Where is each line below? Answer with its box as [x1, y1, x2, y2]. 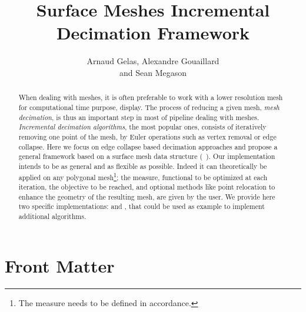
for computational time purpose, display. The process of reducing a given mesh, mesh [18, 102, 280, 112]
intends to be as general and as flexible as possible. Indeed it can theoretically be [18, 161, 267, 171]
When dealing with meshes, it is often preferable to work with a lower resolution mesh [18, 92, 283, 102]
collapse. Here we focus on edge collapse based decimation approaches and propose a [18, 141, 278, 151]
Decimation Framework [56, 21, 250, 45]
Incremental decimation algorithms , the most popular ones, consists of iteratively [18, 122, 267, 132]
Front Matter [5, 253, 115, 277]
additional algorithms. [18, 211, 87, 221]
